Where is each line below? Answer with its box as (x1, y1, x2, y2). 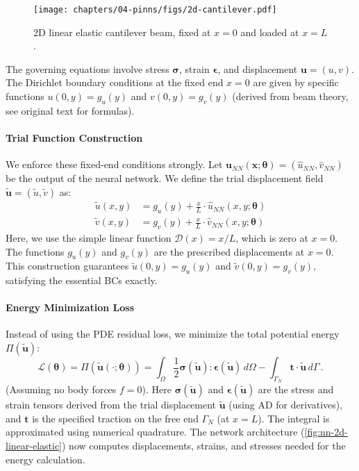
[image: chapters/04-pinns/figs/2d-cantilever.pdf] (33, 5, 277, 15)
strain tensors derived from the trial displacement (6, 397, 217, 412)
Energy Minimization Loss (6, 300, 135, 315)
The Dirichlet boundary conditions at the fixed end (6, 75, 224, 90)
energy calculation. (6, 452, 85, 466)
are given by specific (253, 75, 339, 90)
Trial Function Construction (6, 131, 143, 145)
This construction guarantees (6, 258, 129, 273)
